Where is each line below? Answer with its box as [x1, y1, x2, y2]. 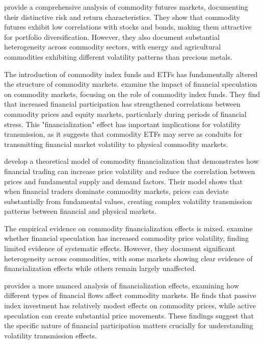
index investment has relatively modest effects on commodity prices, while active [4, 300, 256, 311]
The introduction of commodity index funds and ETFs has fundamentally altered [4, 68, 258, 79]
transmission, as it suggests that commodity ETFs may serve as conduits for [4, 129, 243, 139]
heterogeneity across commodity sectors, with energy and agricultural [4, 41, 221, 52]
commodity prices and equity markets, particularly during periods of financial [4, 108, 247, 119]
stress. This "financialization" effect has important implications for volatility [4, 118, 241, 129]
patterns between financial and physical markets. [4, 206, 156, 216]
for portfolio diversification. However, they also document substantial [4, 31, 220, 42]
